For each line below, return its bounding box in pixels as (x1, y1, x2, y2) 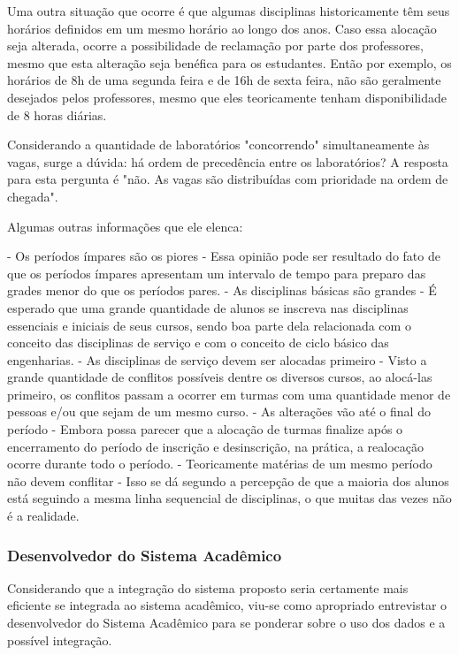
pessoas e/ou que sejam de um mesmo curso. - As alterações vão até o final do (7, 402, 431, 421)
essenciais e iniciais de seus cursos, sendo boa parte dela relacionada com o (7, 316, 411, 334)
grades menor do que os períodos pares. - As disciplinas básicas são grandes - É (7, 281, 437, 300)
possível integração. (7, 630, 112, 649)
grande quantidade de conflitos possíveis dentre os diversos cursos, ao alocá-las (7, 368, 432, 386)
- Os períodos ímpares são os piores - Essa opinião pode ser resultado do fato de (7, 247, 440, 265)
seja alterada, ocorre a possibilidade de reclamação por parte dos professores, (7, 36, 425, 55)
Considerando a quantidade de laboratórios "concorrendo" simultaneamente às (7, 135, 430, 154)
